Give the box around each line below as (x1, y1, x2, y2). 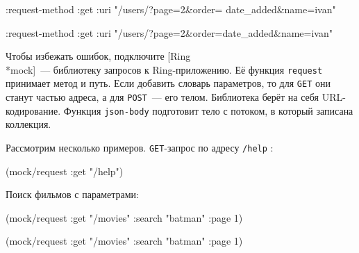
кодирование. (6, 103, 61, 117)
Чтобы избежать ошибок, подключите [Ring (6, 49, 191, 63)
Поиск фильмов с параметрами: (6, 187, 139, 202)
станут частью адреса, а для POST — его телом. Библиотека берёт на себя (6, 90, 319, 104)
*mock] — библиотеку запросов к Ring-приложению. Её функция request (6, 62, 323, 76)
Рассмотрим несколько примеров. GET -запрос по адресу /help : (6, 140, 274, 154)
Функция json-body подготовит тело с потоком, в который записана (63, 103, 353, 117)
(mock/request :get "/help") (6, 163, 124, 178)
